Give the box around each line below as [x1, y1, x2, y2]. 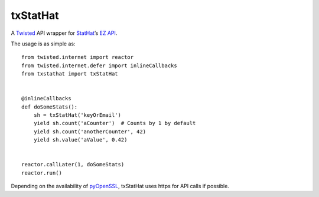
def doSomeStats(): [21, 103, 78, 110]
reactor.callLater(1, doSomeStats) [21, 161, 125, 168]
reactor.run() [21, 169, 62, 176]
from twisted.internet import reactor [21, 54, 134, 61]
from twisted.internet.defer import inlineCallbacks [21, 62, 177, 69]
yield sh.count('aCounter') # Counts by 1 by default [33, 120, 196, 127]
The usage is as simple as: [11, 40, 76, 47]
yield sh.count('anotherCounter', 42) [33, 128, 147, 135]
